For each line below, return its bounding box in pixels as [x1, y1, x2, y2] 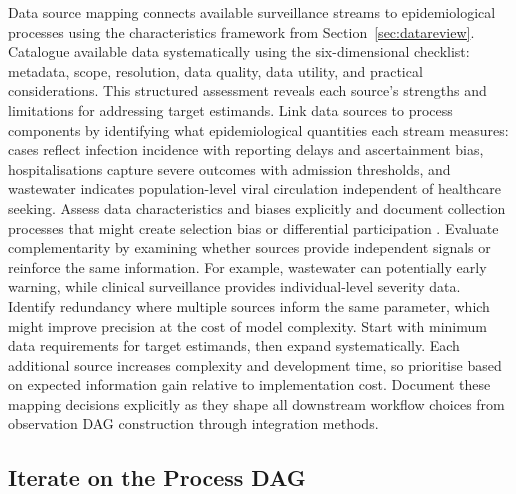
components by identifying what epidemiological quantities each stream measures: [8, 119, 509, 140]
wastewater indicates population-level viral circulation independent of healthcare [8, 178, 502, 199]
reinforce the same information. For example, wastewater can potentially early [8, 256, 487, 277]
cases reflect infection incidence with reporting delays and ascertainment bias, [8, 139, 484, 160]
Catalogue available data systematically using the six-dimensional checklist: [8, 41, 470, 62]
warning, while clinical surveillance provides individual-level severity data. [8, 276, 461, 297]
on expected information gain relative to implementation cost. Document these [8, 374, 491, 395]
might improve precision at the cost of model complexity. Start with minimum [8, 315, 487, 336]
